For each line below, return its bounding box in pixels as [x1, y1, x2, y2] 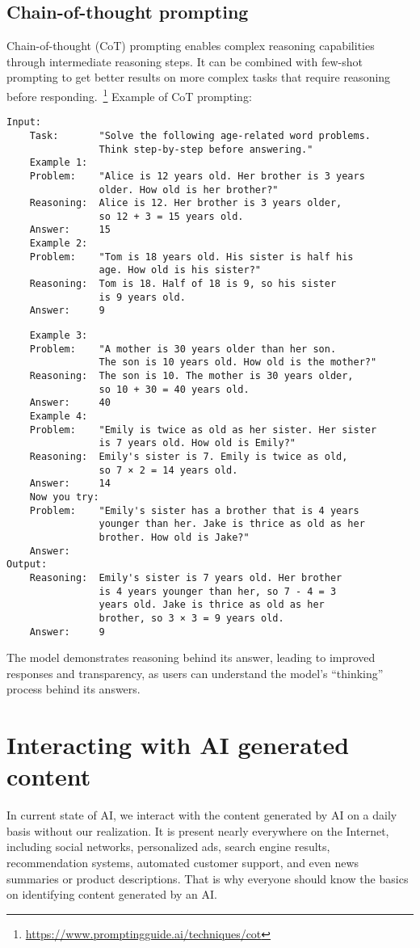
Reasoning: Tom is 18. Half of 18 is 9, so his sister [29, 278, 337, 290]
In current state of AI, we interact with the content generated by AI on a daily [6, 807, 397, 824]
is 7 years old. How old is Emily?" [99, 437, 296, 449]
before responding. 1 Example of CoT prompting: [6, 85, 252, 104]
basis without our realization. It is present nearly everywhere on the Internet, [6, 822, 389, 839]
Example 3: [29, 330, 88, 342]
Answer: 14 [29, 478, 111, 490]
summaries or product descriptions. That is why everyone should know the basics [6, 870, 409, 887]
